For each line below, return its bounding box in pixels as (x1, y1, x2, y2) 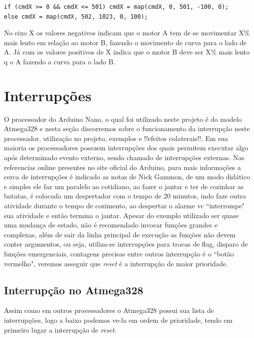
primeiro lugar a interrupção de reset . (4, 324, 117, 335)
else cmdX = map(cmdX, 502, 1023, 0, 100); (4, 13, 148, 20)
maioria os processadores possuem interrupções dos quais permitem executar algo (4, 142, 248, 153)
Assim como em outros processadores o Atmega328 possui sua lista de (4, 305, 214, 315)
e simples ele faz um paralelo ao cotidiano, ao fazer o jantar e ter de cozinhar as (4, 181, 244, 191)
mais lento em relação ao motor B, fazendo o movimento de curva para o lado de (4, 37, 247, 47)
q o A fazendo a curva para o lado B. (4, 56, 115, 66)
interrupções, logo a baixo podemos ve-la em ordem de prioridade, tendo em (4, 314, 233, 325)
